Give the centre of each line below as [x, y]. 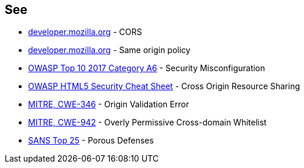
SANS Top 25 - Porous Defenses [91, 141]
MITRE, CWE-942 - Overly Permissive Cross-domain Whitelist [147, 123]
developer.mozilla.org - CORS [85, 32]
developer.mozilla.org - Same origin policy [109, 50]
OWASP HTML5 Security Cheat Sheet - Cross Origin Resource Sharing [164, 86]
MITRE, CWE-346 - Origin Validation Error [109, 104]
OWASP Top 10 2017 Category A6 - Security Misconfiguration [147, 68]
